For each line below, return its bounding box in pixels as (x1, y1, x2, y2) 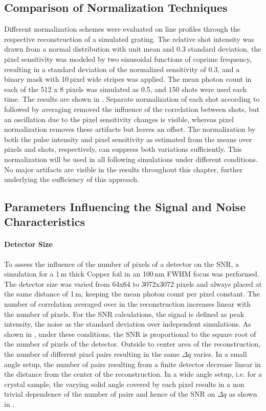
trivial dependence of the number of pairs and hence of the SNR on (4, 389, 215, 399)
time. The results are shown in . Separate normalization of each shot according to (4, 94, 260, 104)
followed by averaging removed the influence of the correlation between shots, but (4, 103, 260, 114)
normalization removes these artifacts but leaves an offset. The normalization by (4, 124, 256, 134)
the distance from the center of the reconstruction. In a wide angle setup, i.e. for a (4, 369, 262, 379)
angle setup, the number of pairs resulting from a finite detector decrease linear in (4, 358, 261, 369)
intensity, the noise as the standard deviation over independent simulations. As (4, 318, 251, 329)
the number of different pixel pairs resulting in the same (4, 349, 180, 359)
